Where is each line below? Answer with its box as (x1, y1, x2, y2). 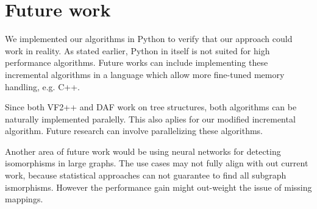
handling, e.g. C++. (5, 80, 80, 93)
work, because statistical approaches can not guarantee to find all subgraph (5, 169, 287, 182)
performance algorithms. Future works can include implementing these (5, 56, 268, 69)
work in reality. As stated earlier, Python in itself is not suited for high (5, 44, 270, 57)
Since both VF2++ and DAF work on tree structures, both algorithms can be (5, 101, 297, 113)
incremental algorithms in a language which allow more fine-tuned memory (5, 68, 285, 80)
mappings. (5, 193, 43, 205)
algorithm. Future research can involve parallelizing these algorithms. (5, 124, 263, 137)
